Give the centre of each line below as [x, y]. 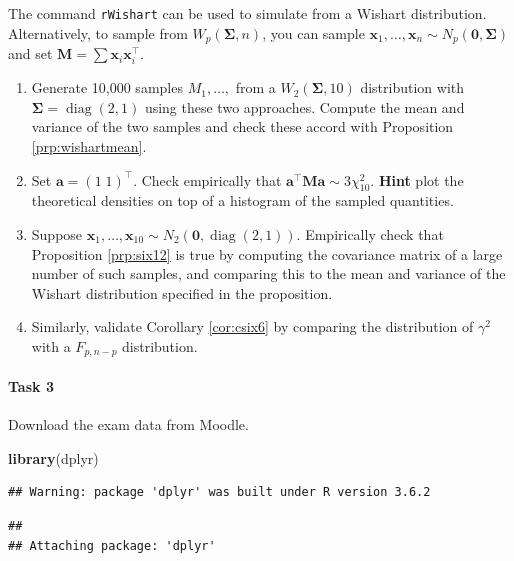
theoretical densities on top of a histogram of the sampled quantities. [242, 200]
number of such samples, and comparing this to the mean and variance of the [268, 273]
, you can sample [313, 32]
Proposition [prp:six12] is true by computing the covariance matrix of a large [267, 253]
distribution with [412, 87]
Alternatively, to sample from [98, 32]
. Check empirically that [207, 179]
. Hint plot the [417, 179]
